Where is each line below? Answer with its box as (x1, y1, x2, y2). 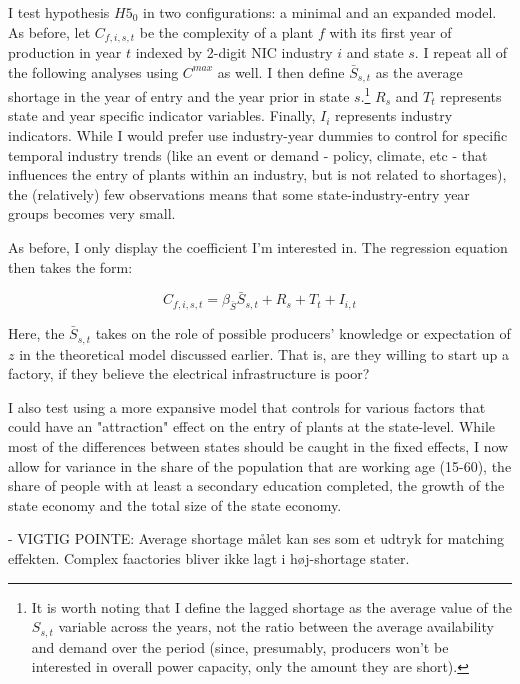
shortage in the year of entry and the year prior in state (8, 85, 350, 106)
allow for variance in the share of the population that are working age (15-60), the (8, 455, 512, 476)
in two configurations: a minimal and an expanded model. (142, 2, 497, 22)
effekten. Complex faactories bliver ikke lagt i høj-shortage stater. (8, 547, 410, 568)
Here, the (8, 323, 65, 344)
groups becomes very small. (8, 203, 176, 224)
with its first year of (329, 21, 452, 42)
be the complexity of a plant (139, 21, 314, 42)
